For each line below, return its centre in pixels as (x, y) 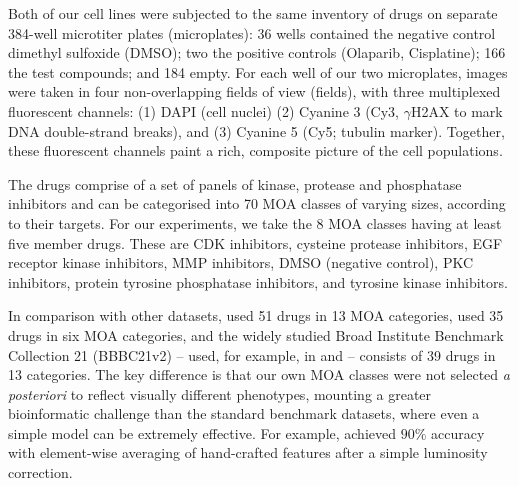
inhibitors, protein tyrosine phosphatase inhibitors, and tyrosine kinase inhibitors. (258, 281)
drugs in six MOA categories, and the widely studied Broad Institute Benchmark (256, 334)
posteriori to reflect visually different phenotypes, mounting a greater (220, 393)
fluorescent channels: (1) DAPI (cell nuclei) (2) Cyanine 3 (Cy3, (204, 110)
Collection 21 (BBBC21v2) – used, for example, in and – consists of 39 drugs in (252, 354)
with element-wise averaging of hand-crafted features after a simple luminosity (248, 452)
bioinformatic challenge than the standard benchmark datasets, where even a (244, 413)
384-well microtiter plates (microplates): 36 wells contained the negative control (252, 32)
